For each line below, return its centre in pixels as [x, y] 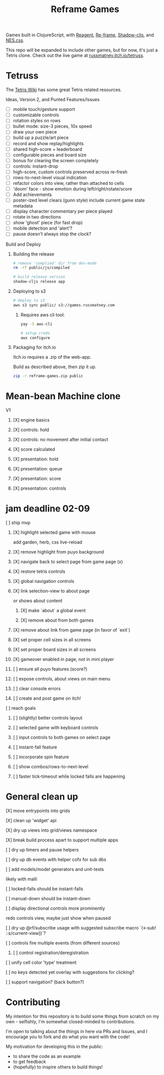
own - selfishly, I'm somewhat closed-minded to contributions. [70, 1022]
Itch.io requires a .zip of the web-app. [52, 357]
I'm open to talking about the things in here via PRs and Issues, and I [76, 1031]
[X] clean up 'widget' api [31, 821]
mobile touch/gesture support [44, 109]
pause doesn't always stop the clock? [52, 234]
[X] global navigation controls [44, 581]
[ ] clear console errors [37, 689]
